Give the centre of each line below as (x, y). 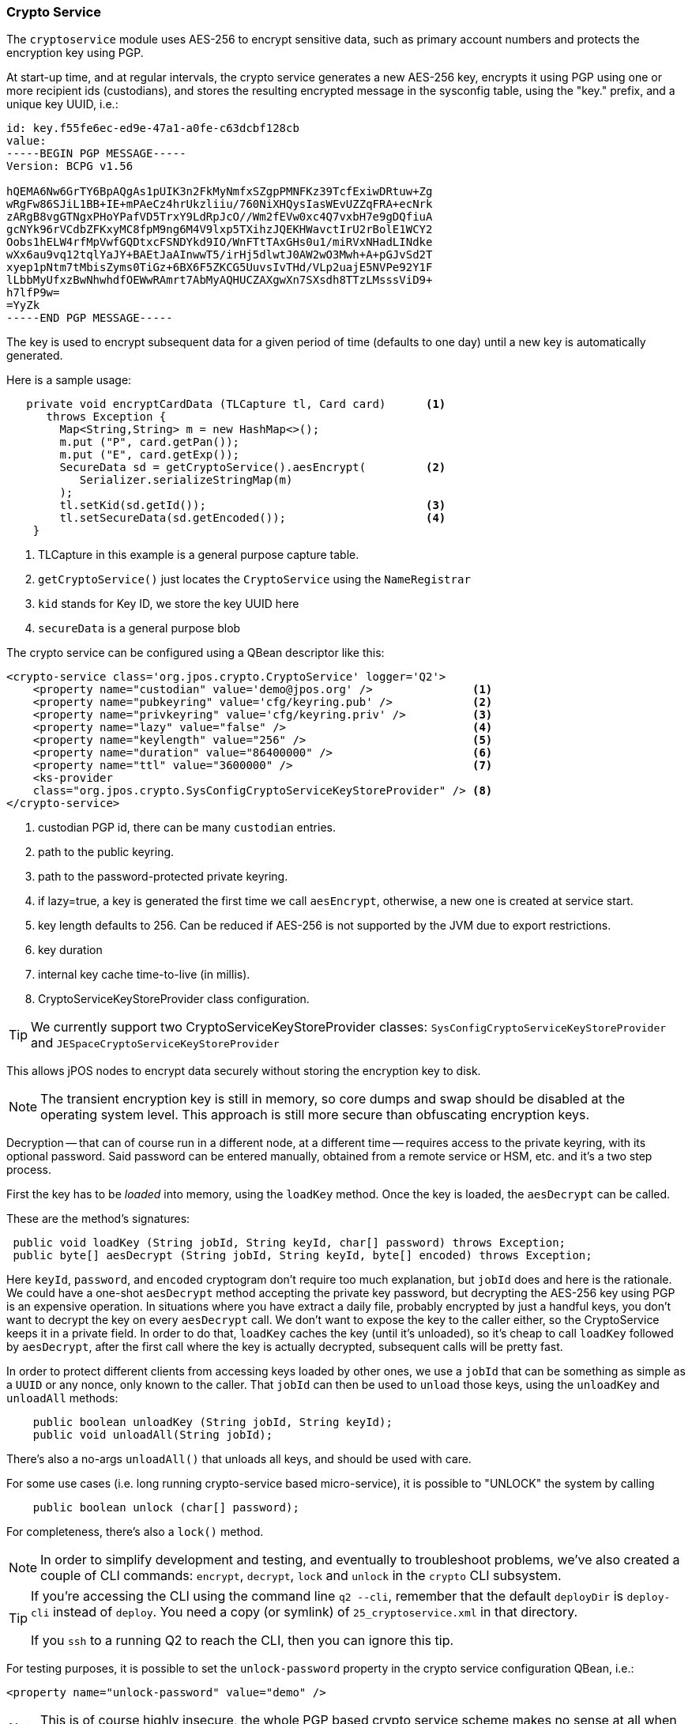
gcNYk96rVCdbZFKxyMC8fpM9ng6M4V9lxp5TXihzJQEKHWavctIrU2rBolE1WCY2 (220, 230)
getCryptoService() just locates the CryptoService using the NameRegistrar (254, 579)
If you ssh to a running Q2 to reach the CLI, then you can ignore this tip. (243, 1641)
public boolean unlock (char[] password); (166, 1508)
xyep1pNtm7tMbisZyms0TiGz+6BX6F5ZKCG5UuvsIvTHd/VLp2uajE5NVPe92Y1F (220, 268)
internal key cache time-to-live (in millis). (144, 975)
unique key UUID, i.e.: (62, 104)
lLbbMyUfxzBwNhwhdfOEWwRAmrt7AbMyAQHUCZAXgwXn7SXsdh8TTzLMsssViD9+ (220, 280)
